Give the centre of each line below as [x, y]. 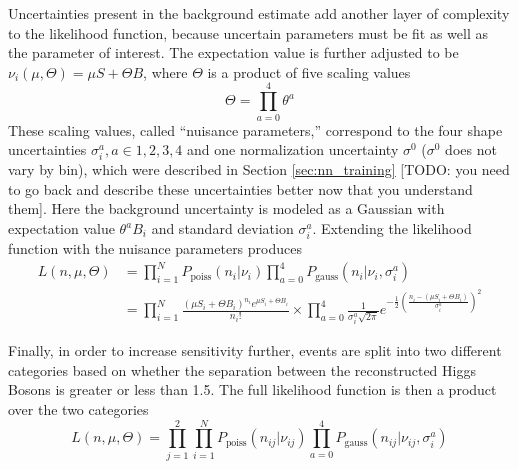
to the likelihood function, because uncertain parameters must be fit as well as [248, 32]
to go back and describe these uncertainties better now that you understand [240, 188]
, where [165, 71]
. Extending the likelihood [392, 228]
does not [471, 149]
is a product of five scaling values [309, 71]
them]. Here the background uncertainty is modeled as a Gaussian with [226, 208]
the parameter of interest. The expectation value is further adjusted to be [233, 52]
